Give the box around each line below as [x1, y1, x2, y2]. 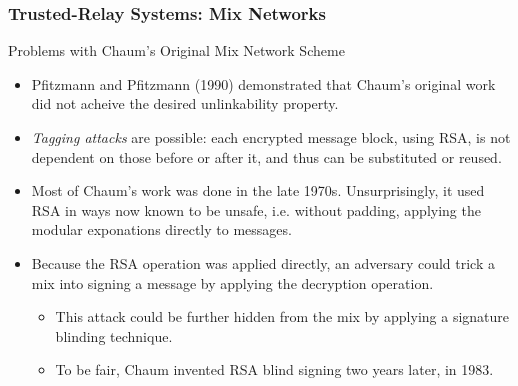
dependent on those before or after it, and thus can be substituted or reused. [31, 146, 502, 167]
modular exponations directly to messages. [31, 219, 292, 240]
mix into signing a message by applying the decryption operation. [31, 272, 434, 293]
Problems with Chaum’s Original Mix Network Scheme [8, 40, 345, 61]
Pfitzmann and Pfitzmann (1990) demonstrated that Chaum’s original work [31, 73, 496, 94]
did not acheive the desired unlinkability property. [31, 93, 339, 114]
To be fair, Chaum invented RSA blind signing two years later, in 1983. [55, 359, 494, 380]
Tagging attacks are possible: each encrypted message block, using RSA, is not [31, 127, 511, 147]
